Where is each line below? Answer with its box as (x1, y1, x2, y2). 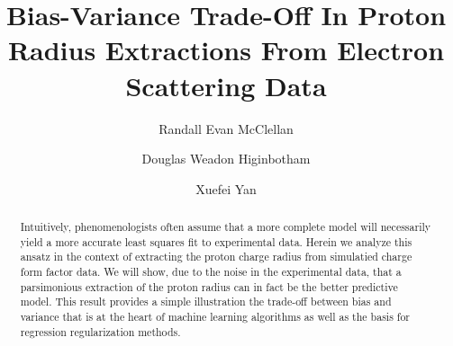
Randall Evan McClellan (159, 119, 294, 138)
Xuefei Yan (195, 179, 257, 198)
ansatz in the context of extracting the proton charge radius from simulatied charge (20, 249, 412, 264)
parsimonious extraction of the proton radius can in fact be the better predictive (20, 279, 398, 294)
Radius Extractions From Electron (7, 31, 445, 68)
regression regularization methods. (20, 324, 181, 339)
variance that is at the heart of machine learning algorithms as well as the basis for (20, 309, 411, 324)
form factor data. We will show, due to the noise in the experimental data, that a (20, 264, 402, 279)
